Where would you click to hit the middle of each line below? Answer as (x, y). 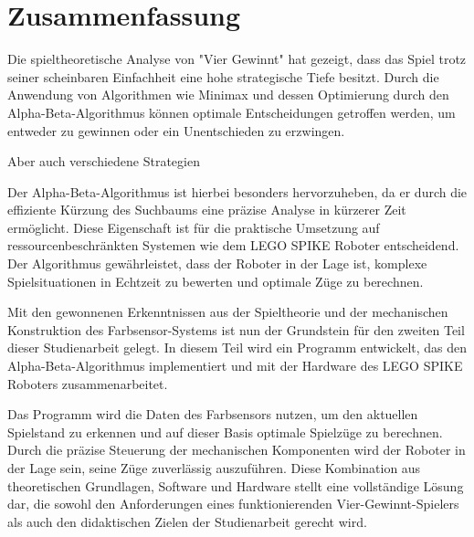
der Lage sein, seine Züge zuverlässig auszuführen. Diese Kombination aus (214, 468)
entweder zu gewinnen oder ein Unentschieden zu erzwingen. (176, 130)
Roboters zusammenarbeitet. (88, 383)
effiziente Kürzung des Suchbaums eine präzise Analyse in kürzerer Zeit (207, 210)
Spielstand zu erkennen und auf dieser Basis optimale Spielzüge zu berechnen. (225, 432)
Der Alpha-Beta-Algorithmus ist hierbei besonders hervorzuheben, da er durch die (237, 191)
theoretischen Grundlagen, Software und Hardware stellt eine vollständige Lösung (236, 485)
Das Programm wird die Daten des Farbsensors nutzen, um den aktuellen (213, 414)
